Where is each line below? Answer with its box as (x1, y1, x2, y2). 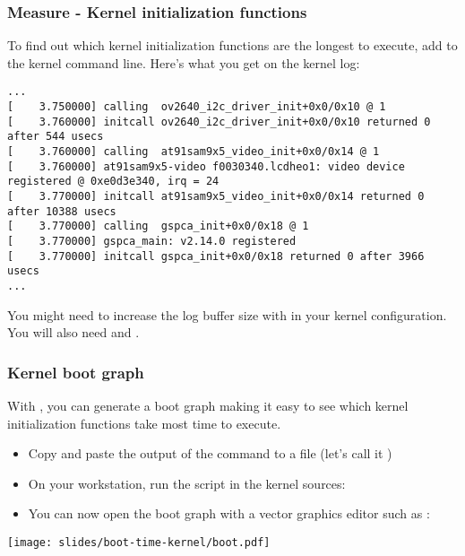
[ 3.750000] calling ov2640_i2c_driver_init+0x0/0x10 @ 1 (7, 100, 386, 114)
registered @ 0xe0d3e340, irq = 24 (7, 175, 220, 188)
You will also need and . (7, 323, 140, 342)
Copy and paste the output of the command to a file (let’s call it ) (28, 444, 392, 463)
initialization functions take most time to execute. (7, 413, 281, 432)
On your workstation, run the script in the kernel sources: (28, 473, 346, 492)
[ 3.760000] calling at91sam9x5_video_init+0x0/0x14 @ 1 (7, 145, 380, 159)
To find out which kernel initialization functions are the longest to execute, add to (7, 36, 458, 55)
